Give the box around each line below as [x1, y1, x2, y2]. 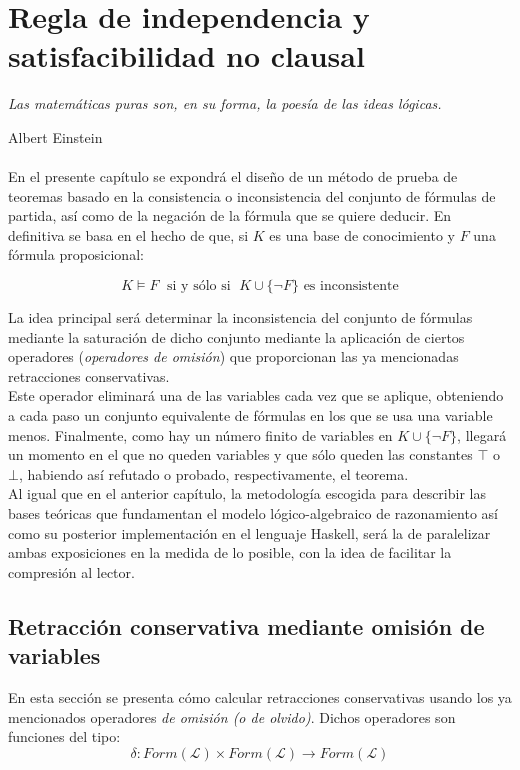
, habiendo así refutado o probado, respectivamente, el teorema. [18, 463, 409, 484]
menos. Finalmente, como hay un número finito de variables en [8, 424, 393, 445]
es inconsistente [303, 279, 399, 294]
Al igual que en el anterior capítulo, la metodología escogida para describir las [8, 483, 486, 504]
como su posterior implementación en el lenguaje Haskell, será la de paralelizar [8, 522, 491, 543]
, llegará [457, 424, 507, 445]
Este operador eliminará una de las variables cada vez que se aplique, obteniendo [8, 385, 504, 406]
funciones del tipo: [8, 726, 121, 747]
